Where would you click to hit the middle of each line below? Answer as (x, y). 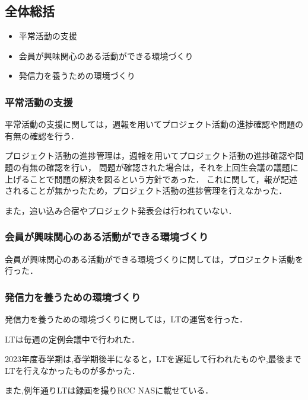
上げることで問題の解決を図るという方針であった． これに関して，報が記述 (151, 179)
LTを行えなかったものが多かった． (72, 370)
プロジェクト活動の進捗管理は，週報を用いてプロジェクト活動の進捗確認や (150, 156)
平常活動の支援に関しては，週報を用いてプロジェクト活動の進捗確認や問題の (154, 124)
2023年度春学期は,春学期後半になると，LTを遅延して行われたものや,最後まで (153, 359)
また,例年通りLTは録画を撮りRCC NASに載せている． (109, 390)
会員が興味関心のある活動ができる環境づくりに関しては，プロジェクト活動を (154, 259)
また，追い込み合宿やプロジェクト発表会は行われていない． (121, 210)
